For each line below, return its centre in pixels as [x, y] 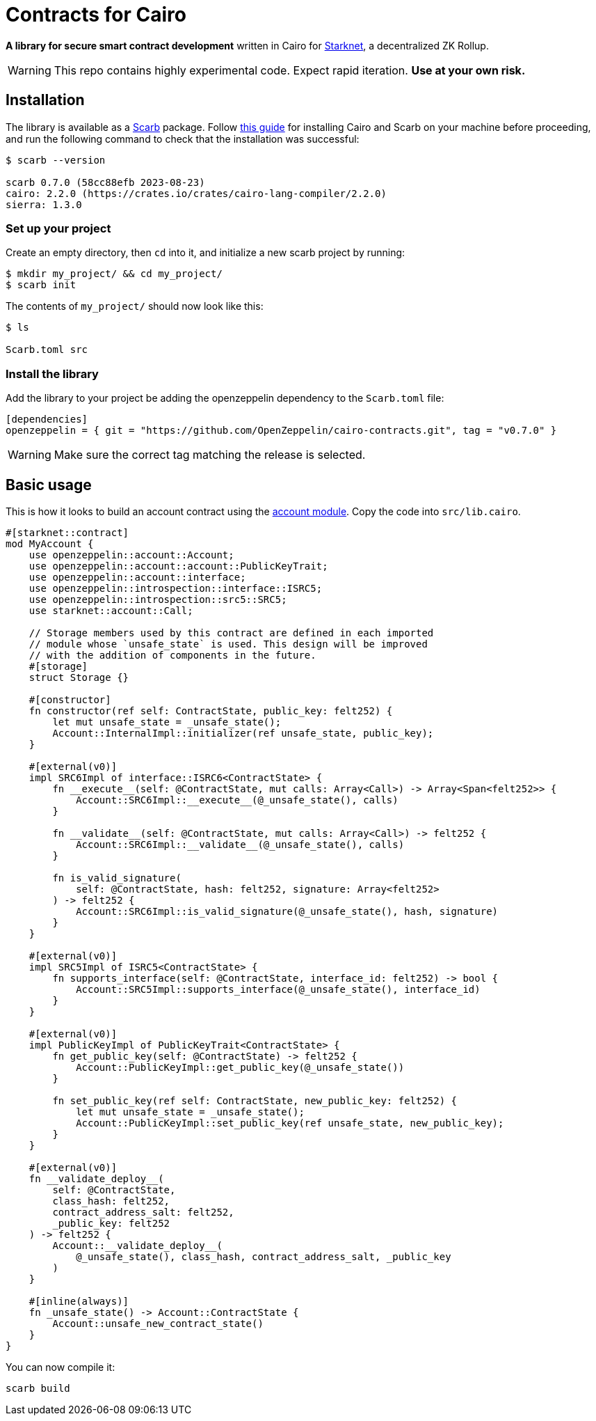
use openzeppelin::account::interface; [137, 577]
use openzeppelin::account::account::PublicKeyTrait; [178, 566]
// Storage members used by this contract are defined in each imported [231, 633]
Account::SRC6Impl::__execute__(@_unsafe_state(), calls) [237, 800]
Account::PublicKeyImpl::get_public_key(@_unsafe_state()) [240, 1067]
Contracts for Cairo [96, 15]
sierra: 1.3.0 [44, 204]
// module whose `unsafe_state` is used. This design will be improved [228, 644]
